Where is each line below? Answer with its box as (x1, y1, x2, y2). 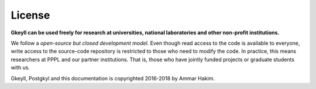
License (11, 9, 50, 22)
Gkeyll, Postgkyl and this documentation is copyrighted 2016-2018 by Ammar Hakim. (11, 74, 215, 81)
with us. (11, 64, 30, 71)
